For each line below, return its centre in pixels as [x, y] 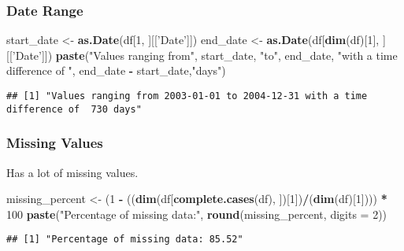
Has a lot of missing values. [72, 172]
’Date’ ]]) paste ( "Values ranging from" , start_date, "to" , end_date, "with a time [205, 55]
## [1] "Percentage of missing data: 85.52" [125, 240]
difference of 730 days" [74, 109]
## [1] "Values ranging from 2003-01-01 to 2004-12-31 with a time [187, 96]
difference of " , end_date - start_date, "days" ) [116, 70]
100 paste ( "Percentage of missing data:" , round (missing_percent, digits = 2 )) [197, 214]
